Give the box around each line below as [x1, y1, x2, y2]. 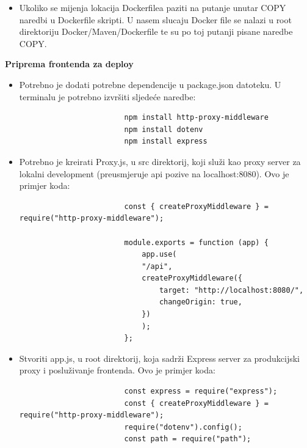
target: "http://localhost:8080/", [159, 285, 304, 295]
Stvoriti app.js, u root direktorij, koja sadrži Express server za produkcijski [19, 351, 300, 364]
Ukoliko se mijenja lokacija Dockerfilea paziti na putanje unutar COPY [19, 1, 286, 13]
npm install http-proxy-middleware [124, 113, 269, 122]
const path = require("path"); [124, 435, 251, 444]
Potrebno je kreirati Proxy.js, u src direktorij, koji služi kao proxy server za [19, 155, 301, 167]
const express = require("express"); [124, 387, 278, 396]
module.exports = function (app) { [124, 238, 269, 247]
